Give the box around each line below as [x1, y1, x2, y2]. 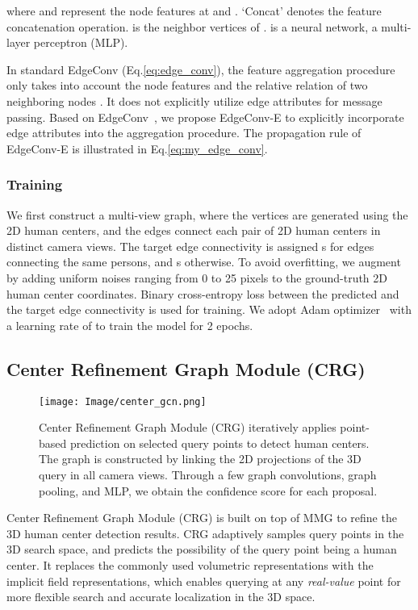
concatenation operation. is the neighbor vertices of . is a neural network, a [6, 18, 378, 35]
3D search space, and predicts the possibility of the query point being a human [6, 541, 397, 558]
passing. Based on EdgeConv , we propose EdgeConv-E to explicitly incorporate [6, 108, 404, 125]
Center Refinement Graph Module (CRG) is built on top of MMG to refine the [6, 509, 397, 526]
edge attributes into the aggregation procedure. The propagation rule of [6, 124, 362, 141]
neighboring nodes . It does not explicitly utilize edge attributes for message [6, 92, 382, 109]
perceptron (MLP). [33, 34, 128, 51]
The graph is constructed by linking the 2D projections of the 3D [39, 450, 362, 467]
